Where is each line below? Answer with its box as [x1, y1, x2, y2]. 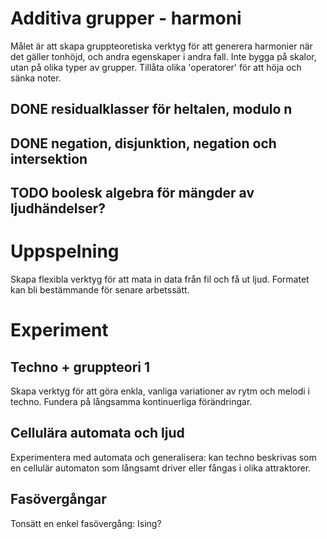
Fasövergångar [10, 491, 107, 508]
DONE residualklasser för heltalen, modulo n [10, 101, 293, 118]
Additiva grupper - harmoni [10, 7, 242, 30]
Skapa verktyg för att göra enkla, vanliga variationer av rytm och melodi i [10, 385, 311, 397]
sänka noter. [10, 72, 62, 84]
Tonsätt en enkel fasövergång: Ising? [10, 517, 162, 529]
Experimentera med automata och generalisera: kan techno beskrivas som [10, 451, 317, 463]
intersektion [10, 150, 88, 167]
